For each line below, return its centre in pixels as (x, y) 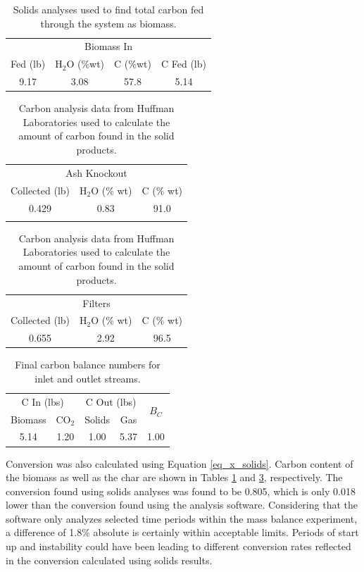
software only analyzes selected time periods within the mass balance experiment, (182, 518)
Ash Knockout (96, 172)
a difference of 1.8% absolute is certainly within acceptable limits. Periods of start (182, 532)
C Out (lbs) (111, 401)
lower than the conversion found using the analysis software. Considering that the (182, 505)
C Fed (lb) (183, 64)
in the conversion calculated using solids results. (109, 560)
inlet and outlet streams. (88, 378)
